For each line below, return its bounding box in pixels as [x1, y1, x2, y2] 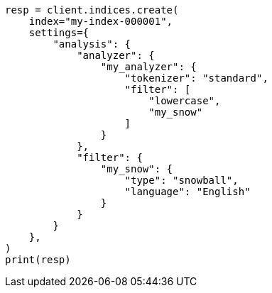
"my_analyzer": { [100, 61, 197, 72]
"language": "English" [124, 186, 251, 197]
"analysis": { [53, 38, 131, 50]
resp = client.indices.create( [5, 4, 179, 16]
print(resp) [5, 254, 71, 265]
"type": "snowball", [124, 175, 239, 186]
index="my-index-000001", [28, 16, 173, 27]
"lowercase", [148, 95, 221, 106]
